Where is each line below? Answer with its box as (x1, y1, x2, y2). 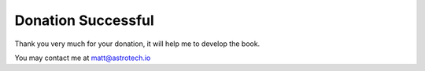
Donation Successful (14, 12, 155, 29)
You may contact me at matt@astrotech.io (14, 53, 151, 62)
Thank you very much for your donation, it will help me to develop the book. (14, 39, 261, 48)
